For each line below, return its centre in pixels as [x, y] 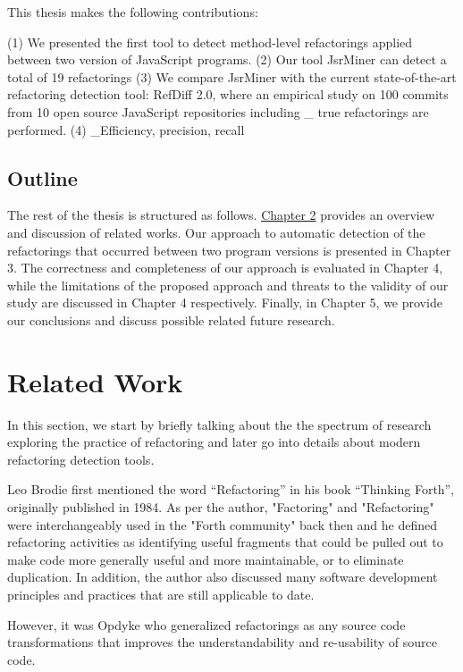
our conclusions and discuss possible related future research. [171, 319]
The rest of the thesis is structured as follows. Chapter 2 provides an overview [221, 215]
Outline [42, 177]
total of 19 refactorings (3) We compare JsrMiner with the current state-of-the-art [232, 76]
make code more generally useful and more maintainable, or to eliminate [206, 559]
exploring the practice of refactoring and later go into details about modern [214, 442]
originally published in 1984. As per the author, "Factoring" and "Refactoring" [221, 507]
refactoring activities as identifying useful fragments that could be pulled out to [225, 542]
